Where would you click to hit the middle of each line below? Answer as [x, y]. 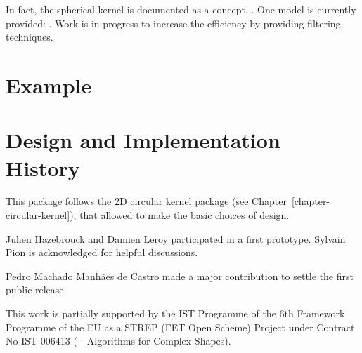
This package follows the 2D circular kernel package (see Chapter [146, 201]
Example [49, 85]
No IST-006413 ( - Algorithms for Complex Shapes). [118, 341]
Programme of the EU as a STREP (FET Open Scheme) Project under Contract [180, 327]
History [43, 167]
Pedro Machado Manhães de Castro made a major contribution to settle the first [180, 275]
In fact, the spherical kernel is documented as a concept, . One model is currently [181, 9]
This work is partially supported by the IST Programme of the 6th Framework [175, 313]
